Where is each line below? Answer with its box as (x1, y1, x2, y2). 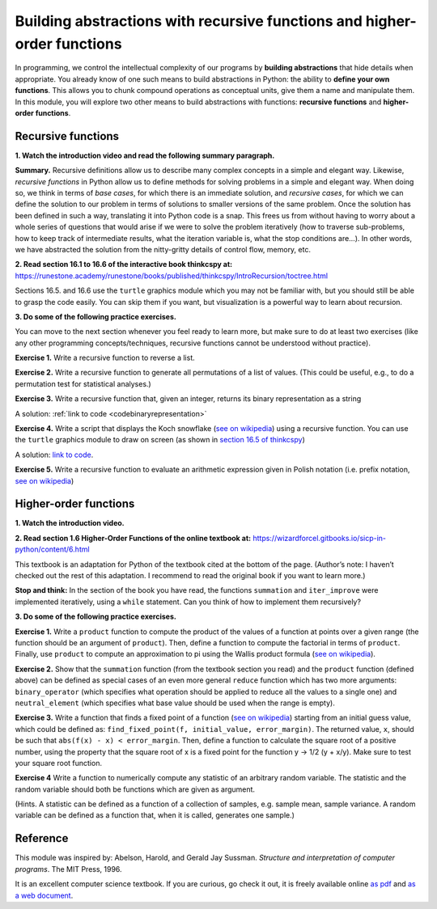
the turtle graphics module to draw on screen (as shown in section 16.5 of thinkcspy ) (15, 435, 305, 445)
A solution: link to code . (15, 450, 94, 459)
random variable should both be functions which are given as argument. (15, 784, 255, 794)
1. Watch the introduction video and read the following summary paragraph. (15, 150, 275, 160)
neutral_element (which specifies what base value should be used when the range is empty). (15, 698, 335, 708)
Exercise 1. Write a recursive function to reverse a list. (15, 353, 196, 363)
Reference (15, 831, 69, 845)
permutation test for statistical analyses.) (15, 378, 151, 388)
